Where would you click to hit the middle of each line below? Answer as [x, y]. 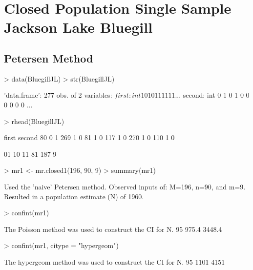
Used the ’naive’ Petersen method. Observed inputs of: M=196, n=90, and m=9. [125, 186]
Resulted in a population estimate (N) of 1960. [74, 196]
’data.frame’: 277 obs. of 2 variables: [58, 95]
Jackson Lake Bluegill [78, 27]
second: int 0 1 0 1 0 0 [216, 95]
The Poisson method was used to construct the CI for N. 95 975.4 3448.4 [113, 229]
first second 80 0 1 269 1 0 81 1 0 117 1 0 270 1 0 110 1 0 [89, 137]
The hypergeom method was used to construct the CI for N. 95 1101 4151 [115, 261]
